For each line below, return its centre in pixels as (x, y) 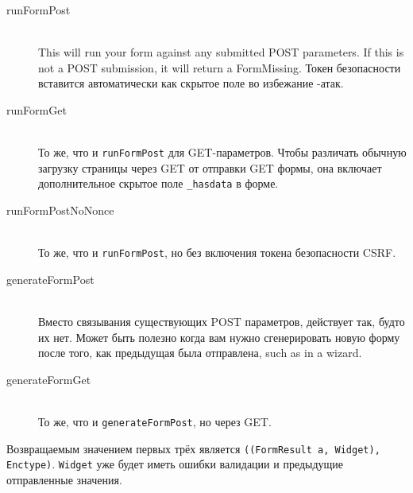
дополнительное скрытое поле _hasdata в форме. (158, 183)
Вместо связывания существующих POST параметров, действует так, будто (222, 322)
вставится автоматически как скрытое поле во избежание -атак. (191, 83)
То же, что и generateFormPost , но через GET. (155, 422)
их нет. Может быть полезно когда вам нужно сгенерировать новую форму (219, 337)
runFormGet (37, 109)
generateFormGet (49, 379)
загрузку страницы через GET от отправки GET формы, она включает (210, 167)
